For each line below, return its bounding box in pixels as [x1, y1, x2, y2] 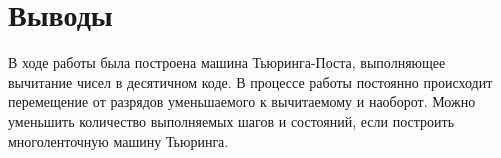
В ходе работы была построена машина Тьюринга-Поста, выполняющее [8, 52, 446, 73]
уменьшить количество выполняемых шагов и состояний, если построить [8, 110, 455, 131]
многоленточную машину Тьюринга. [8, 130, 229, 151]
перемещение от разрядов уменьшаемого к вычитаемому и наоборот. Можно [8, 91, 476, 112]
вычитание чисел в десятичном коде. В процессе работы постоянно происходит [8, 71, 493, 92]
